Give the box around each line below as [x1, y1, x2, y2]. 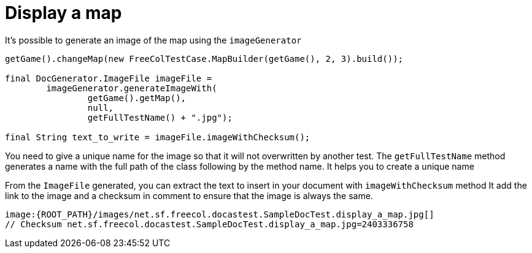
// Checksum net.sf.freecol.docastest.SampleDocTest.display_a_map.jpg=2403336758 [5, 219, 414, 229]
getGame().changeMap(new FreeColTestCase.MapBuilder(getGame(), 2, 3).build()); [5, 53, 404, 64]
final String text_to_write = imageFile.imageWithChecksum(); [5, 132, 310, 142]
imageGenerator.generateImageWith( [46, 83, 217, 93]
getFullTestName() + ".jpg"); [87, 112, 233, 123]
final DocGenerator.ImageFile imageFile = [5, 73, 212, 83]
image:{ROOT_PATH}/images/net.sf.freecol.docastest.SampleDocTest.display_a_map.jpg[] [5, 209, 434, 219]
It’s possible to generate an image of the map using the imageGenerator [5, 34, 302, 45]
